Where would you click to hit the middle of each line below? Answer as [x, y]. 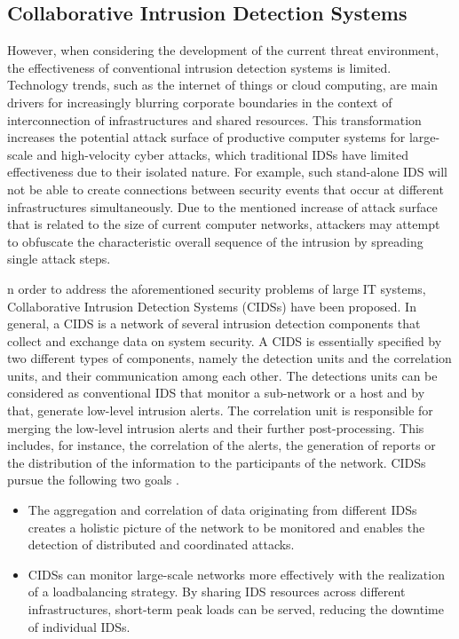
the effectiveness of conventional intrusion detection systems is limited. [199, 67]
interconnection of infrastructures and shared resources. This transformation [214, 119]
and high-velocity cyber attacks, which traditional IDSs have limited [223, 154]
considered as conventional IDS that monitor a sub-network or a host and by [216, 393]
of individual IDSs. [79, 626]
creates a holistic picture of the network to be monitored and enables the [226, 527]
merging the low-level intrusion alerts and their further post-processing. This [216, 427]
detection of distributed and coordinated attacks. [161, 544]
